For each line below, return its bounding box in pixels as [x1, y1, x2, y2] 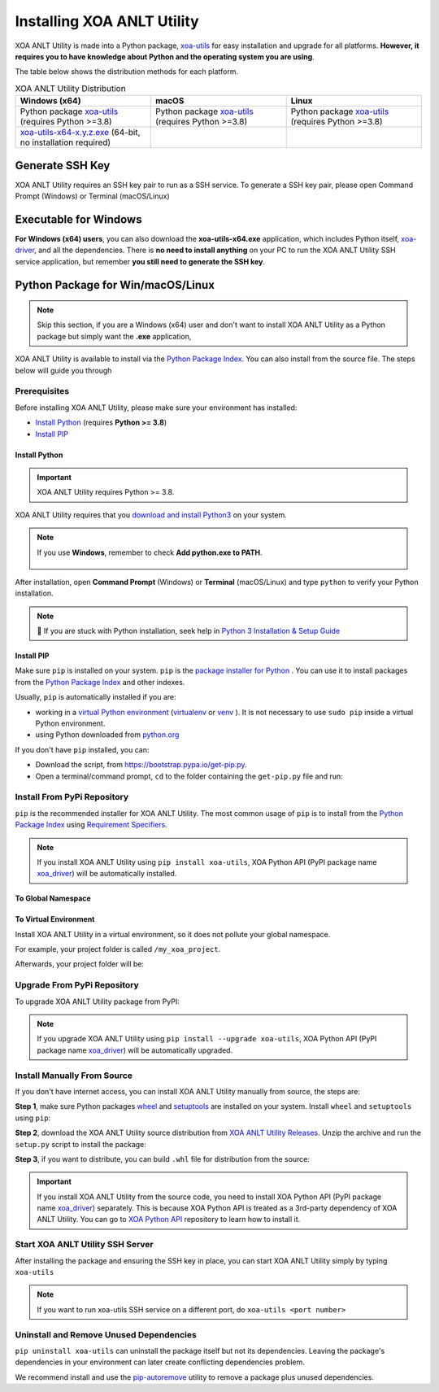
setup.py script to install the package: [15, 1139, 146, 1149]
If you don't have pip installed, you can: [15, 744, 150, 754]
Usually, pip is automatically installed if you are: [15, 692, 176, 702]
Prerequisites [15, 386, 69, 397]
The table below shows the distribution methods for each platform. [15, 67, 239, 76]
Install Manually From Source [15, 1070, 133, 1081]
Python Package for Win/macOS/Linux [15, 277, 215, 292]
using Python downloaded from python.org [35, 730, 180, 740]
